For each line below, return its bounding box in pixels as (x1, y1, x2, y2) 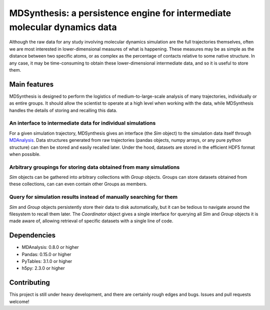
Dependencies (9, 231, 56, 240)
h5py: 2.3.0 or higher (21, 265, 65, 271)
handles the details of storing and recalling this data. (9, 107, 117, 113)
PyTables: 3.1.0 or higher (21, 258, 72, 264)
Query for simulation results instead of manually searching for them (9, 193, 177, 200)
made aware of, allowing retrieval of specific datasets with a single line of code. (9, 218, 173, 224)
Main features (9, 80, 54, 89)
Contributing (9, 278, 50, 287)
